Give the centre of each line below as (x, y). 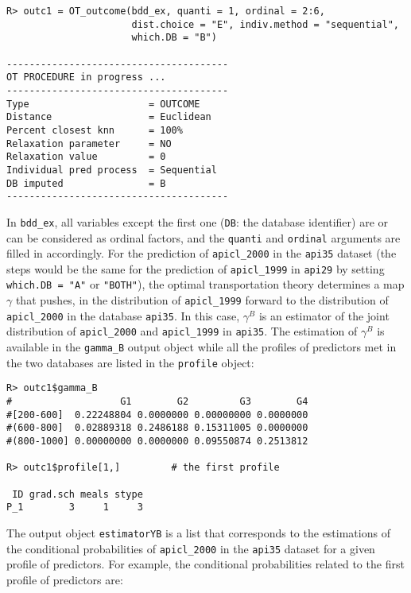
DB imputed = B (86, 183)
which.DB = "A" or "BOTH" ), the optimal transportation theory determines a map (205, 284)
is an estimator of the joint (324, 315)
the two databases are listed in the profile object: (130, 362)
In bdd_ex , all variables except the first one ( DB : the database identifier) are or (198, 221)
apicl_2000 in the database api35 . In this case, (123, 315)
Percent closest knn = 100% (95, 130)
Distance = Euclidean (109, 117)
